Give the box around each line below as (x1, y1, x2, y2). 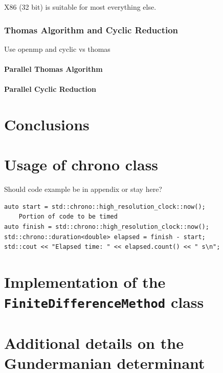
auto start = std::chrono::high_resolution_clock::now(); (4, 203, 206, 210)
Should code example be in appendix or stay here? (4, 184, 162, 194)
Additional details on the (4, 332, 184, 353)
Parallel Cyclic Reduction (4, 84, 96, 94)
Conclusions (4, 113, 90, 134)
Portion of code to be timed (18, 213, 118, 221)
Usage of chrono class (4, 154, 159, 175)
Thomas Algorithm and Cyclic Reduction (4, 23, 179, 36)
